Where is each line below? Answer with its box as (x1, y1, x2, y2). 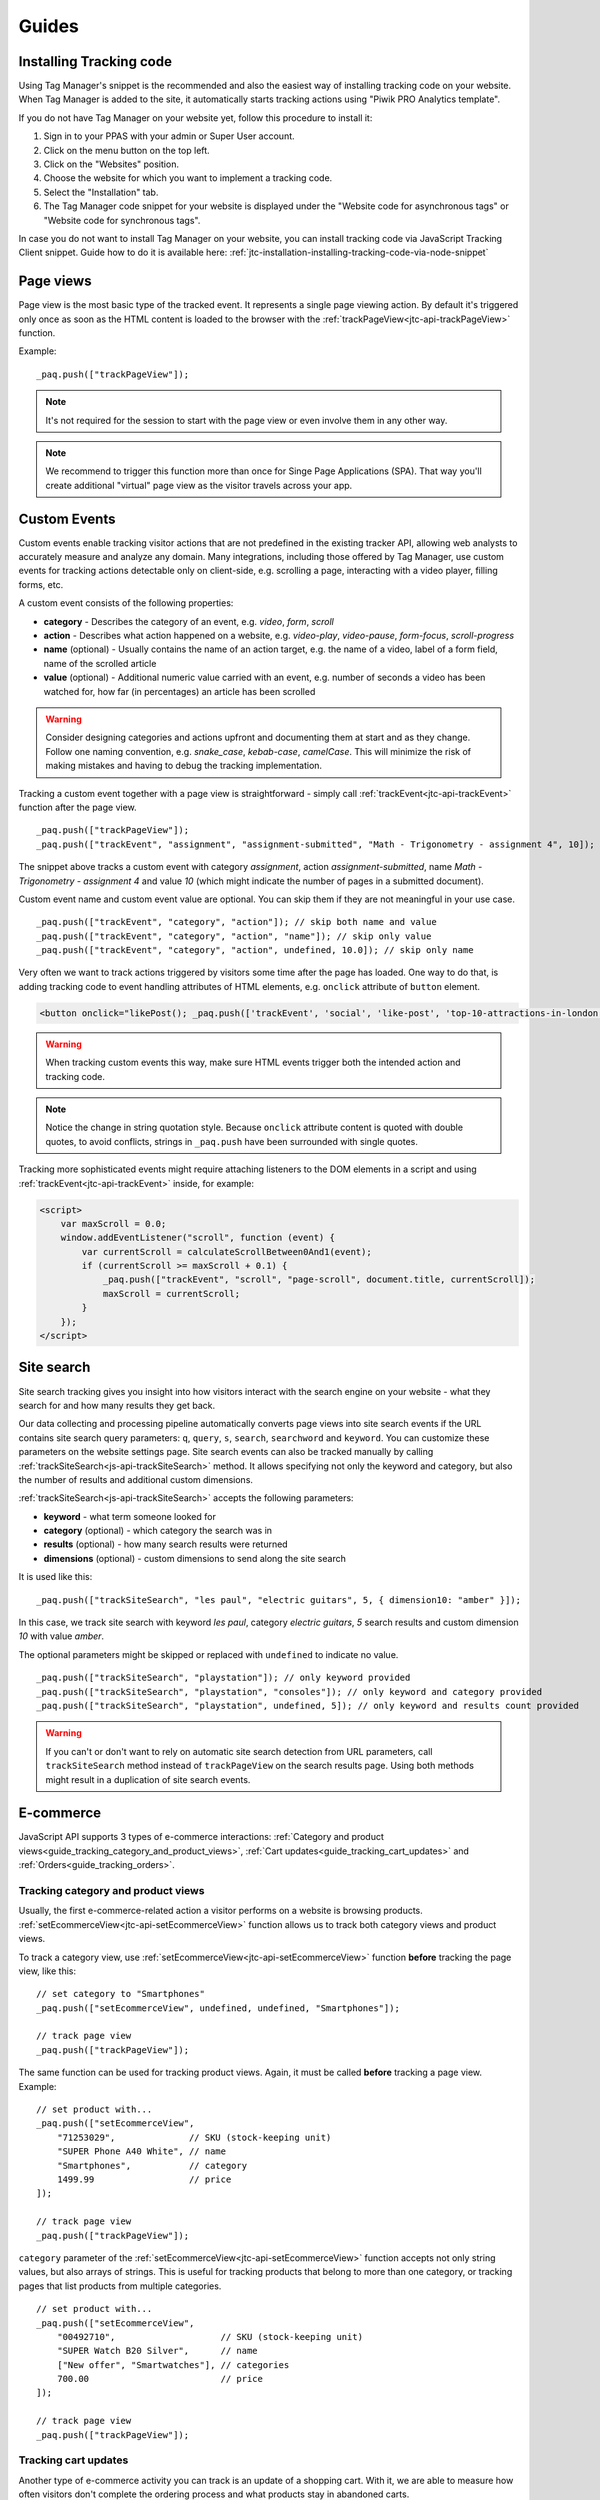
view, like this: (18, 1965, 77, 1977)
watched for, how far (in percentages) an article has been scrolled (43, 685, 316, 697)
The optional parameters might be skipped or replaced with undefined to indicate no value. (18, 1648, 399, 1660)
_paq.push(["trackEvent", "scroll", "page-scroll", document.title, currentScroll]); (102, 1274, 535, 1285)
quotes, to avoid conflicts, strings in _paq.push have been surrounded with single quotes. (45, 1135, 419, 1147)
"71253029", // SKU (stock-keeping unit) (56, 2131, 332, 2143)
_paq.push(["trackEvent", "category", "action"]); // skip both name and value (36, 916, 437, 928)
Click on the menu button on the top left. (43, 144, 210, 156)
